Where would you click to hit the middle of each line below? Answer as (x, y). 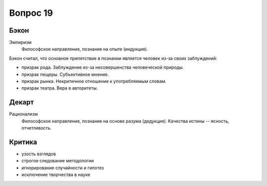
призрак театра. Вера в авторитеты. (60, 88)
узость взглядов (39, 154)
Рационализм (23, 114)
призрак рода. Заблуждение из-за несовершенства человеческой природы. (103, 67)
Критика (23, 142)
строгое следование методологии (58, 161)
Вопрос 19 (31, 13)
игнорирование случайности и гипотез (63, 168)
